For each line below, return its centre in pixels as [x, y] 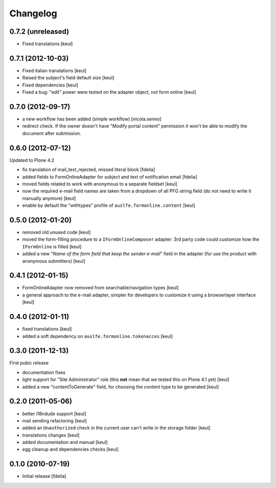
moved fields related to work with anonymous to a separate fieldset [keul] [100, 184]
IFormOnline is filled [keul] [52, 246]
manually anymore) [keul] [49, 198]
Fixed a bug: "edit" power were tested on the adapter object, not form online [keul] [109, 92]
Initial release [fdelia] [44, 476]
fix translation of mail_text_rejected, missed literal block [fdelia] [89, 169]
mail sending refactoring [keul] [54, 420]
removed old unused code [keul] [56, 232]
